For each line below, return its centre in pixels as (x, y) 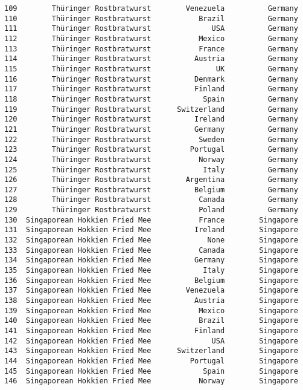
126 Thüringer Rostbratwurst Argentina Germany (151, 180)
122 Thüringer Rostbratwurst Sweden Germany (151, 139)
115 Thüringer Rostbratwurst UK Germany (151, 69)
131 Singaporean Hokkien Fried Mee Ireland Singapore (151, 230)
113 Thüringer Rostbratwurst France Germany (151, 49)
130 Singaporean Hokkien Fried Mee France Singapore (151, 220)
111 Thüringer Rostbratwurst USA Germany (151, 29)
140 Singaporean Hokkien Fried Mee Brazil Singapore (151, 321)
